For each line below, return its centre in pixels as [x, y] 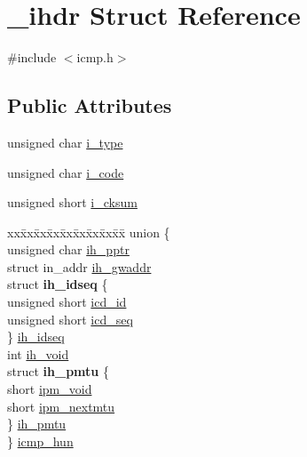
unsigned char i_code [66, 172]
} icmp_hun [40, 441]
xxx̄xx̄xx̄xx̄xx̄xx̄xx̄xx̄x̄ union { [89, 232]
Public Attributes [90, 105]
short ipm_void [50, 389]
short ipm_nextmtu [61, 406]
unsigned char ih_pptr [68, 249]
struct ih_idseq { [58, 284]
